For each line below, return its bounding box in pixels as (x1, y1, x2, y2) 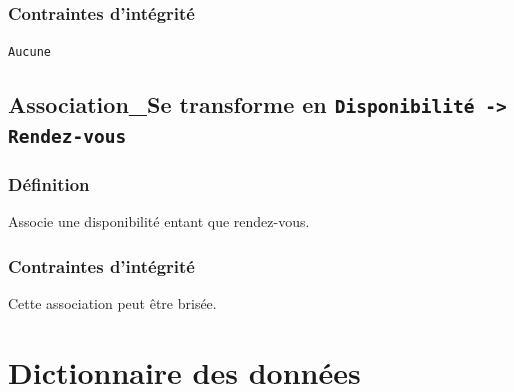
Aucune (8, 45, 51, 60)
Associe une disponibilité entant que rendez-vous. (8, 211, 310, 232)
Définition (8, 172, 90, 197)
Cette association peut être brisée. (8, 293, 217, 314)
